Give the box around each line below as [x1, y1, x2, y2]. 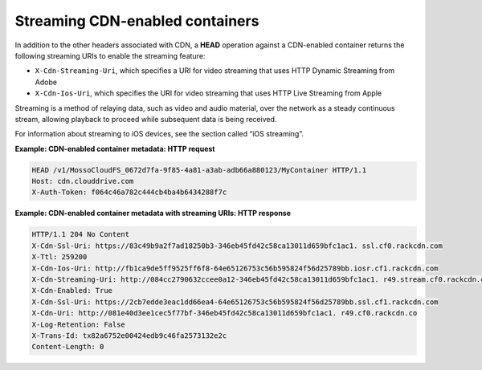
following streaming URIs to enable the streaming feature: [14, 51, 206, 60]
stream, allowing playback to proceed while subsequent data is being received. [14, 114, 277, 124]
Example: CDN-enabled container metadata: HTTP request [14, 144, 215, 153]
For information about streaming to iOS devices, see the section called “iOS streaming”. [14, 129, 304, 139]
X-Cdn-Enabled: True [31, 286, 112, 295]
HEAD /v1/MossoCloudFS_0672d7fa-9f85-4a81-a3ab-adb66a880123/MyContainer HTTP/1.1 [31, 165, 367, 174]
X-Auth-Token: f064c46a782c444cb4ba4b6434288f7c [31, 188, 227, 197]
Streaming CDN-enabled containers [14, 12, 259, 30]
